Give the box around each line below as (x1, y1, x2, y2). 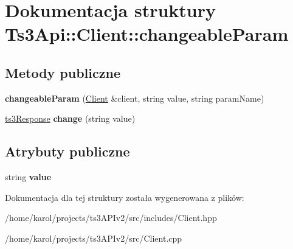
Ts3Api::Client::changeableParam (5, 21, 289, 46)
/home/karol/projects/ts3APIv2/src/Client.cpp (5, 231, 182, 244)
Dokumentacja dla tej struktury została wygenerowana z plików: (5, 191, 244, 203)
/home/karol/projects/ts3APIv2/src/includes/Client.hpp (5, 211, 217, 224)
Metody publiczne (5, 63, 120, 82)
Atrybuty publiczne (5, 142, 130, 161)
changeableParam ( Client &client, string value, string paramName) (5, 91, 264, 104)
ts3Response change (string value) (5, 112, 136, 125)
